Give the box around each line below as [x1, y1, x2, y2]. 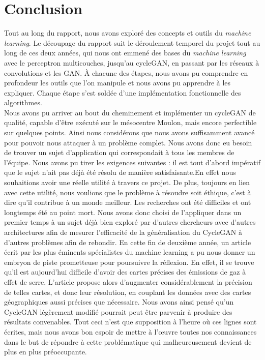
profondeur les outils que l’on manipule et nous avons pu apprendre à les [4, 77, 231, 88]
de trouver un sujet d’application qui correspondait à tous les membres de [4, 147, 234, 158]
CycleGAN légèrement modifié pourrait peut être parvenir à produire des [4, 306, 232, 317]
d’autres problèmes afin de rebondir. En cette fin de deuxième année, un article [4, 236, 251, 247]
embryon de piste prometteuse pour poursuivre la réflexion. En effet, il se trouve [4, 256, 254, 267]
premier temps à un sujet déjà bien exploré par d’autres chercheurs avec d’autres [4, 217, 256, 227]
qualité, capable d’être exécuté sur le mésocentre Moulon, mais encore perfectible [4, 117, 257, 128]
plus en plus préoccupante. [4, 346, 87, 357]
